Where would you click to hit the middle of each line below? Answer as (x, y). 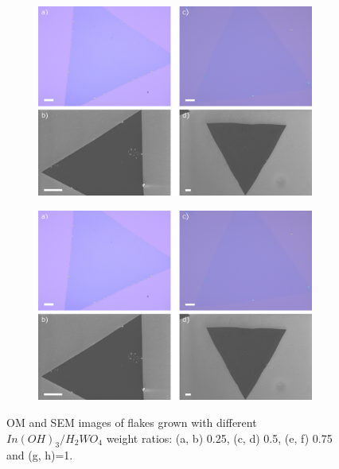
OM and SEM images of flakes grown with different (132, 422)
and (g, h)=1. (40, 455)
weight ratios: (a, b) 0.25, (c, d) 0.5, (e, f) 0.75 (219, 438)
